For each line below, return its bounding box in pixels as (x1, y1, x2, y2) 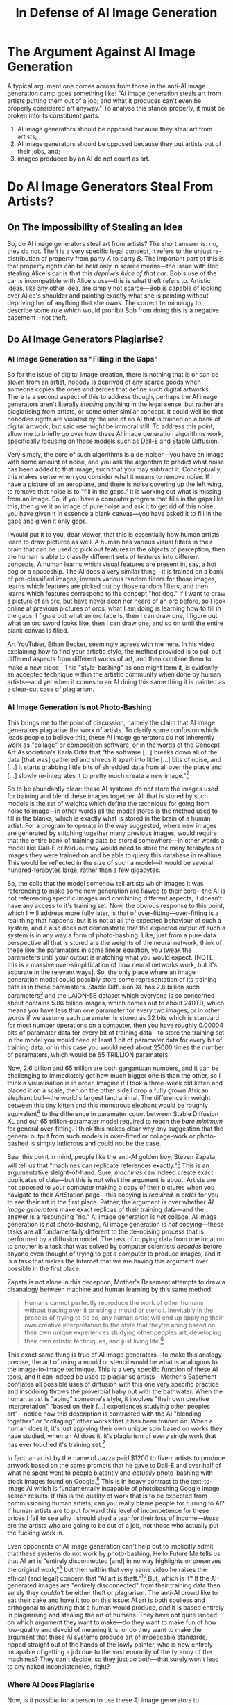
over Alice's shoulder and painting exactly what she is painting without (7, 291, 209, 300)
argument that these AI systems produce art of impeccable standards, (7, 1633, 208, 1642)
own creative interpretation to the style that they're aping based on (24, 1321, 216, 1330)
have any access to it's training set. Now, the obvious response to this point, (7, 902, 225, 910)
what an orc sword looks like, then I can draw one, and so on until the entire (7, 619, 223, 627)
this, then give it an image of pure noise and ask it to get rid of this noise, (7, 502, 216, 510)
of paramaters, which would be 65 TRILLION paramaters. (7, 1050, 171, 1058)
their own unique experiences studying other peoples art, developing (24, 1328, 222, 1336)
